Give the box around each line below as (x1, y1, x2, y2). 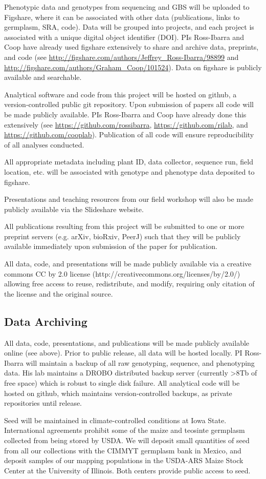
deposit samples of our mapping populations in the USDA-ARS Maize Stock (4, 455, 243, 466)
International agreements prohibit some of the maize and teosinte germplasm (4, 425, 245, 435)
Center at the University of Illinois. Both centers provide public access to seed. (4, 465, 251, 475)
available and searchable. (4, 72, 82, 82)
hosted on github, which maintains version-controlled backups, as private (4, 387, 232, 398)
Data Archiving (4, 313, 87, 329)
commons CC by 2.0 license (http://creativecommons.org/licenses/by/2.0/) (4, 268, 240, 279)
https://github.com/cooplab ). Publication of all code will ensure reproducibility (4, 129, 254, 140)
